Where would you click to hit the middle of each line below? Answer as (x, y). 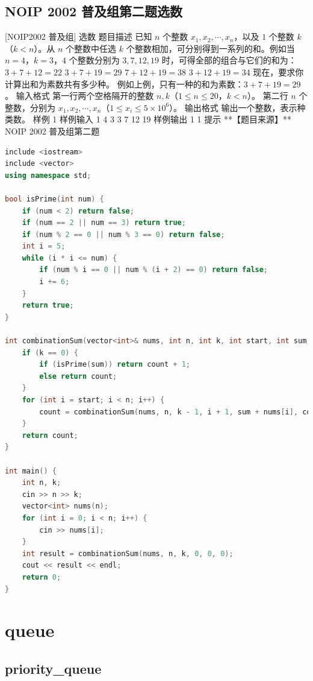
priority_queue (53, 668)
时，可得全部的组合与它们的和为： (229, 60)
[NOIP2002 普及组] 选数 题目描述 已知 (79, 36)
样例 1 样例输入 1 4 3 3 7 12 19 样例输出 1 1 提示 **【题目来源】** (162, 119)
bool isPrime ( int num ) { (54, 199)
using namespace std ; (48, 175)
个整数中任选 (91, 48)
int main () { (31, 471)
